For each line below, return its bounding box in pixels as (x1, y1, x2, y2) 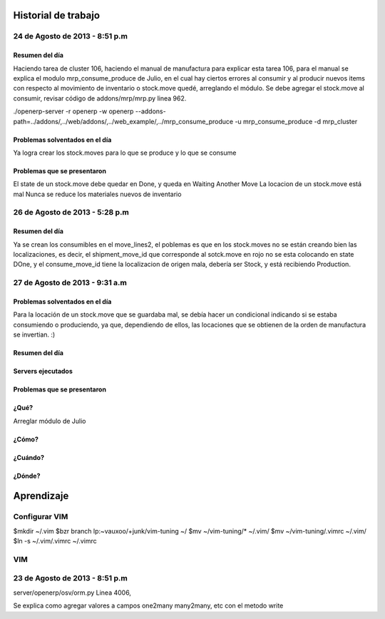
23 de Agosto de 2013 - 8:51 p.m (13, 573, 128, 583)
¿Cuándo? (13, 453, 44, 461)
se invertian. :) (13, 330, 56, 339)
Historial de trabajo (13, 9, 100, 21)
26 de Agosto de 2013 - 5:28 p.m (13, 208, 130, 218)
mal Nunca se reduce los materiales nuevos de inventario (13, 190, 182, 198)
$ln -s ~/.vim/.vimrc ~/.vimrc (13, 537, 98, 546)
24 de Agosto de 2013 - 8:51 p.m (13, 31, 128, 41)
